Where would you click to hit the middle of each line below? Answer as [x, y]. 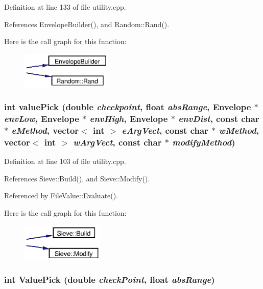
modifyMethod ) [204, 142]
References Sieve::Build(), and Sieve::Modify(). [77, 178]
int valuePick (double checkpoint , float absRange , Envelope [128, 107]
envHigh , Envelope [129, 119]
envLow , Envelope [42, 119]
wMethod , [239, 130]
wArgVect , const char [117, 142]
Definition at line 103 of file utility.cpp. [65, 161]
